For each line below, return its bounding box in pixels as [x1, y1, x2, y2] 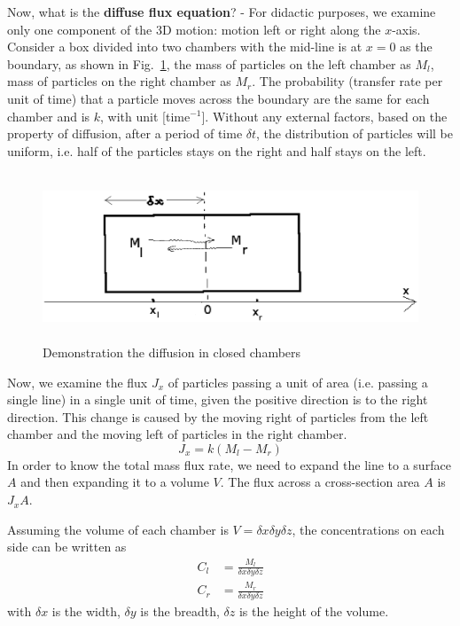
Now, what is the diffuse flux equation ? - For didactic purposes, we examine [7, 3, 436, 20]
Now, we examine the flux [7, 372, 148, 391]
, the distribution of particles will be [256, 124, 453, 143]
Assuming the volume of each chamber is [7, 520, 229, 538]
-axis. [392, 20, 421, 38]
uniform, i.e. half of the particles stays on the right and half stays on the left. [7, 141, 426, 160]
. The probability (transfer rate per [252, 72, 443, 90]
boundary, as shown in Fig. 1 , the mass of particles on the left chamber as [7, 54, 411, 73]
